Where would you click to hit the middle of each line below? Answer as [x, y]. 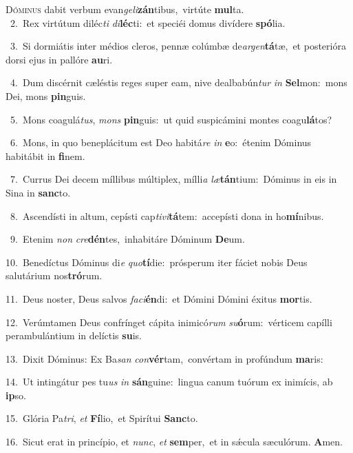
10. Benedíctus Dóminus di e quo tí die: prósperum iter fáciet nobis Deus [157, 262]
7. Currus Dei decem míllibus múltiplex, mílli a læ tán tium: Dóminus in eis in [173, 179]
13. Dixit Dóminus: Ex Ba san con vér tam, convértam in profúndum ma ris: [164, 358]
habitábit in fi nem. [45, 155]
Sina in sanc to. [38, 192]
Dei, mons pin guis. [46, 95]
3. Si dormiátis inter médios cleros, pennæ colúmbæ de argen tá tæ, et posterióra [178, 46]
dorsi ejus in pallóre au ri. [59, 59]
